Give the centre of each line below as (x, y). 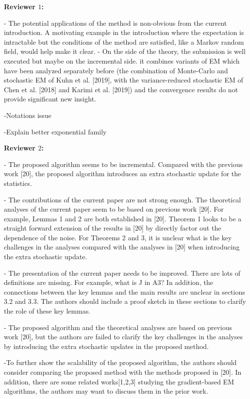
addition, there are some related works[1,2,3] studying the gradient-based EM (119, 381)
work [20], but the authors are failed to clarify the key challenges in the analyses (124, 337)
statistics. (18, 183)
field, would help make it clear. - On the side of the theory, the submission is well (125, 51)
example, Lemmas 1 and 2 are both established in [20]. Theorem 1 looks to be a (123, 218)
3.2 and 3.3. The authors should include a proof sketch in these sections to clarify (125, 301)
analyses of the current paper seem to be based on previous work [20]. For (114, 209)
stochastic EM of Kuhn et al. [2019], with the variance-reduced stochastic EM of (124, 80)
